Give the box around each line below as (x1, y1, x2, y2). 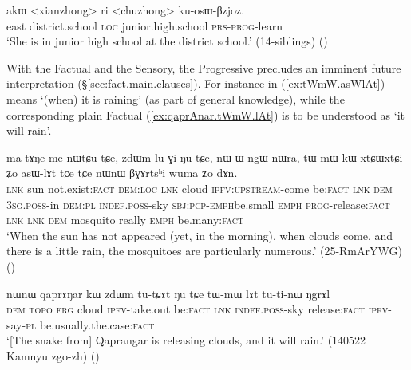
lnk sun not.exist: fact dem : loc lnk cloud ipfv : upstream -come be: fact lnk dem (6, 179, 393, 196)
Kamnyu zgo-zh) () (6, 347, 100, 364)
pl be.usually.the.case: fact (26, 316, 155, 333)
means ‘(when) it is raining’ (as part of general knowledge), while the (6, 90, 345, 107)
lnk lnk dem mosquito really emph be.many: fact (6, 211, 244, 228)
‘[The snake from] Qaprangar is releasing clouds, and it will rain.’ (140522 (6, 332, 366, 348)
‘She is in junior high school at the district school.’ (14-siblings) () (6, 33, 328, 49)
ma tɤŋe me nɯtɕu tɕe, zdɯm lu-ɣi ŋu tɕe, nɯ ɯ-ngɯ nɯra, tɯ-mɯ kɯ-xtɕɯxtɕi (6, 148, 403, 165)
